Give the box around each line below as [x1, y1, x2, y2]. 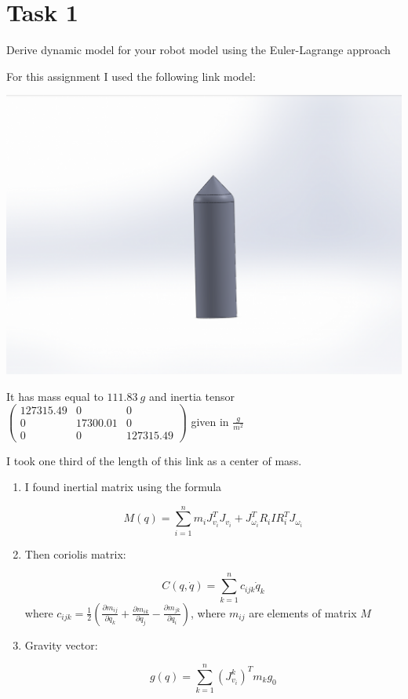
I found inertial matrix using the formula [24, 479, 222, 495]
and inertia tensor [148, 388, 235, 404]
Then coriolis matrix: [24, 545, 126, 562]
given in [191, 413, 229, 429]
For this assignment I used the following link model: [6, 67, 256, 84]
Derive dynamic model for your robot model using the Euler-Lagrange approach [6, 42, 391, 58]
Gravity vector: [24, 636, 98, 653]
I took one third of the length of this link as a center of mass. [6, 452, 302, 468]
